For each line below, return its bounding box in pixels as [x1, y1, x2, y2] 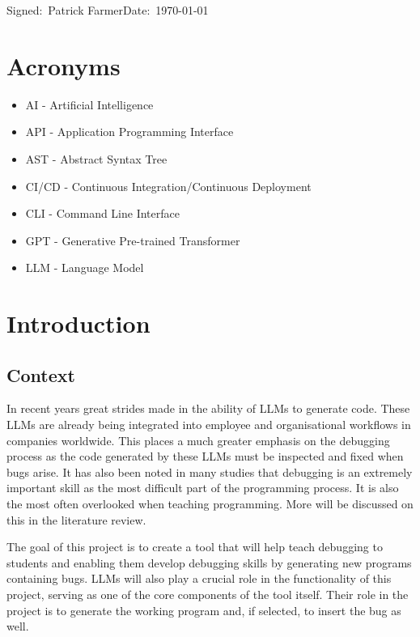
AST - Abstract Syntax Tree [25, 150, 168, 167]
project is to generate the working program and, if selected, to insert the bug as [6, 601, 401, 618]
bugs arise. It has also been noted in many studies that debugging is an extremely [6, 463, 413, 480]
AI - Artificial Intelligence [25, 96, 154, 113]
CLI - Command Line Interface [25, 205, 180, 222]
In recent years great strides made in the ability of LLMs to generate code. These [6, 400, 410, 417]
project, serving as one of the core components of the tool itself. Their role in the [6, 585, 409, 602]
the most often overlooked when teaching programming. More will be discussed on [6, 495, 414, 512]
